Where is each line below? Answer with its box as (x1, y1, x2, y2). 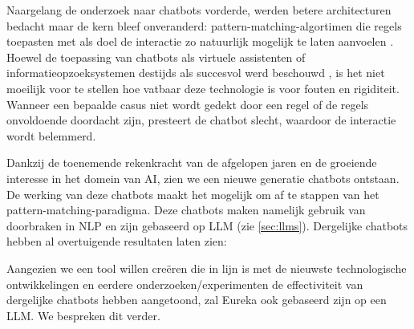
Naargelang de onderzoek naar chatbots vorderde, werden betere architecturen (6, 2, 392, 18)
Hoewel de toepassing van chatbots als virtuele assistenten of (6, 48, 306, 65)
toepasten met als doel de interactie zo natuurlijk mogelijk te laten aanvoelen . (6, 33, 394, 50)
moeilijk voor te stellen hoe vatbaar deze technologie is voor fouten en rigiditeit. (6, 79, 400, 96)
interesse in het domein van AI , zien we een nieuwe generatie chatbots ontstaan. (6, 169, 400, 186)
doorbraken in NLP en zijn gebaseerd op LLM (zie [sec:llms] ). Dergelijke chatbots (6, 217, 408, 234)
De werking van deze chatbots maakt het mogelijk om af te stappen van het (6, 185, 379, 202)
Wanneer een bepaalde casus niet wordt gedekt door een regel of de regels (6, 95, 369, 112)
